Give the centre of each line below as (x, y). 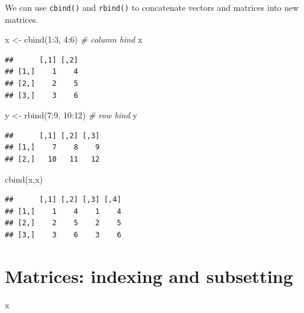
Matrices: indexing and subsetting (149, 275)
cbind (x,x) (24, 179)
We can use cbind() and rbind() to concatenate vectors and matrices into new (152, 7)
